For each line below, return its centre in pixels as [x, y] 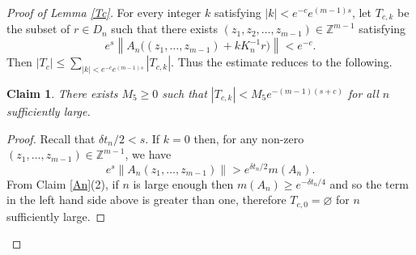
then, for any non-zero [249, 138]
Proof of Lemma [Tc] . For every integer [104, 12]
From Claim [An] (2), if [63, 183]
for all [363, 93]
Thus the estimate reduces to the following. [285, 62]
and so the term [369, 183]
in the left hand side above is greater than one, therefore [146, 200]
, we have [148, 154]
